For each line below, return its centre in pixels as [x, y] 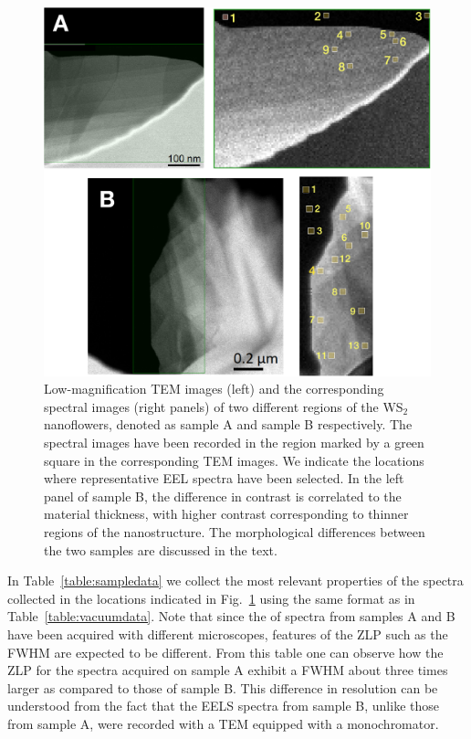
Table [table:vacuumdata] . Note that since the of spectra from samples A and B [231, 616]
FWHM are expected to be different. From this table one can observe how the [225, 652]
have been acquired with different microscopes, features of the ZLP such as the [228, 634]
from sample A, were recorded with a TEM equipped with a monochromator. [223, 723]
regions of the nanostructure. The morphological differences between [235, 532]
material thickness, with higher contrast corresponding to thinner [226, 514]
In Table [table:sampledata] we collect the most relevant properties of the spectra [235, 581]
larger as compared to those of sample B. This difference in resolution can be [223, 687]
